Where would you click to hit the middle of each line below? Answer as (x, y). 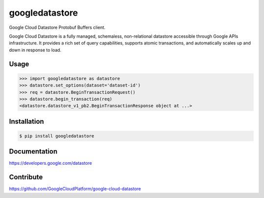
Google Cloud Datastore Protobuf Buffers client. (57, 27)
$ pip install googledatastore (57, 136)
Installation (26, 121)
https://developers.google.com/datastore (51, 163)
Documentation (33, 152)
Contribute (26, 177)
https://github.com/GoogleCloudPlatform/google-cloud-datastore (75, 189)
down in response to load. (35, 50)
